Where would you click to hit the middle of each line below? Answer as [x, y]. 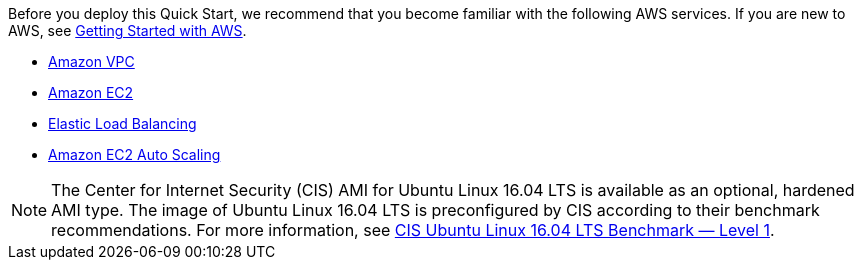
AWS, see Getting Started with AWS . [127, 30]
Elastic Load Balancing [122, 123]
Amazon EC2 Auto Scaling [134, 154]
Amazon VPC [91, 61]
